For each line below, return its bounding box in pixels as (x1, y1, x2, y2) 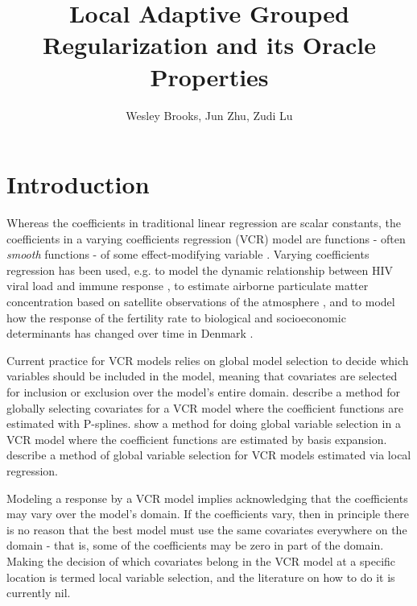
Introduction (6, 168, 150, 201)
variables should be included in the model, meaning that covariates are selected (6, 367, 398, 384)
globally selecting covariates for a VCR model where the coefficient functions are (6, 399, 403, 416)
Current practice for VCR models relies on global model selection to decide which (6, 351, 409, 368)
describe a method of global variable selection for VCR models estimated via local (6, 446, 411, 463)
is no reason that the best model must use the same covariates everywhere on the (6, 521, 407, 538)
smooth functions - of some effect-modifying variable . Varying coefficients (6, 246, 370, 263)
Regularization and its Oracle (43, 28, 376, 61)
